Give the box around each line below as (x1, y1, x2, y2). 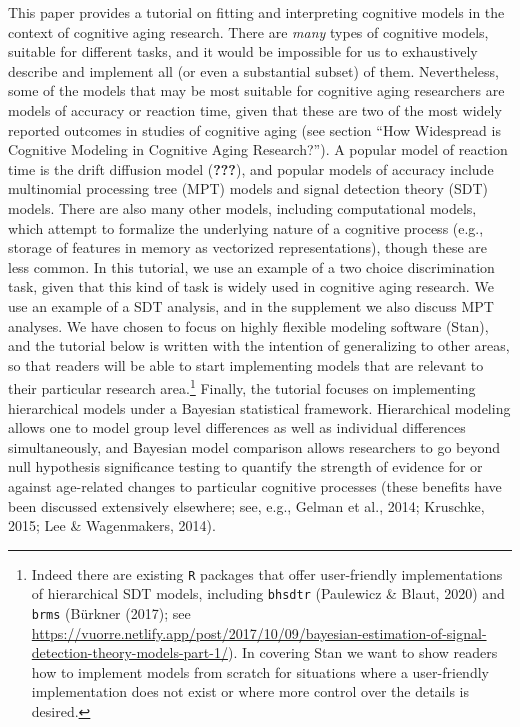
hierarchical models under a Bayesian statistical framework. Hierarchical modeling (8, 397, 511, 418)
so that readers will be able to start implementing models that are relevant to (8, 354, 484, 375)
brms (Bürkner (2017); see (31, 603, 191, 623)
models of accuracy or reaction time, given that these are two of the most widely (8, 99, 502, 120)
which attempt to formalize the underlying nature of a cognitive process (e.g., (8, 217, 484, 238)
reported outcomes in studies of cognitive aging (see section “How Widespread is (8, 119, 501, 140)
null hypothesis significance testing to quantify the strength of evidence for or (8, 456, 483, 477)
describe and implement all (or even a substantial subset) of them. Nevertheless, (8, 60, 500, 81)
